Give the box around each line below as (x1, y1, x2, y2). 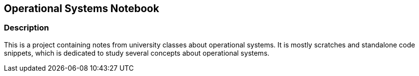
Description (4, 23, 49, 33)
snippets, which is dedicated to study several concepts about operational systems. (4, 48, 269, 57)
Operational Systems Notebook (4, 2, 159, 15)
